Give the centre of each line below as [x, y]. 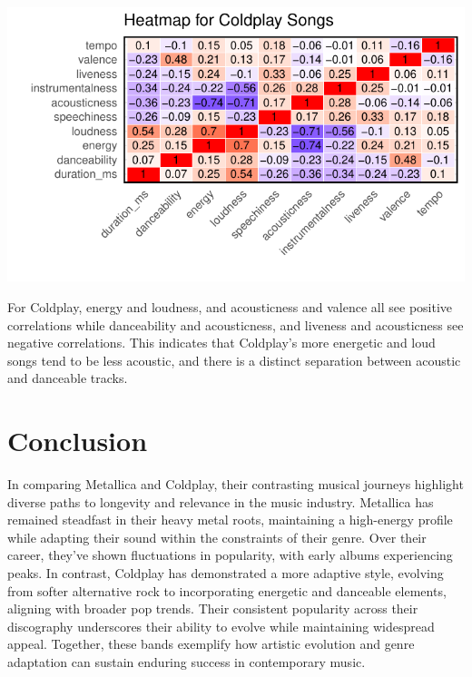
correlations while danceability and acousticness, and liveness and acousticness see [236, 324]
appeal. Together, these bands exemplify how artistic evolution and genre [211, 644]
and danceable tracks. [68, 378]
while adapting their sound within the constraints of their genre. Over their [217, 537]
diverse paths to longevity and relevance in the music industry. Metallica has [221, 501]
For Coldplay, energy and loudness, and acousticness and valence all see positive [230, 306]
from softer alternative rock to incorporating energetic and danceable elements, [227, 590]
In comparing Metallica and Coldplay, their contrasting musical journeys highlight [236, 484]
